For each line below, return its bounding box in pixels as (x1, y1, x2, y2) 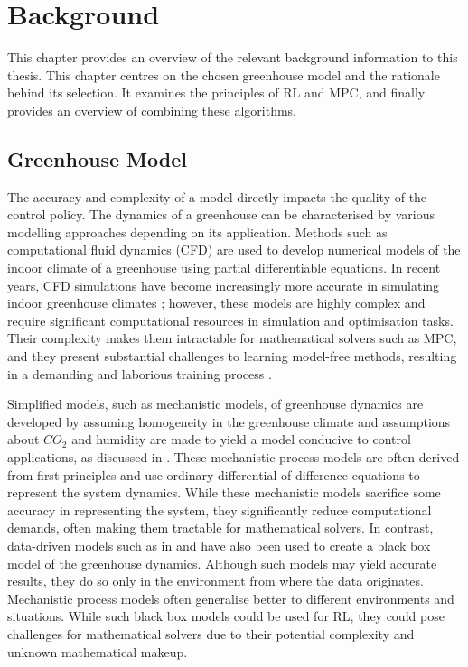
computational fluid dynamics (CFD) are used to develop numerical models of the (7, 240, 461, 259)
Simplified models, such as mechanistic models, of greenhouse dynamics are (7, 394, 424, 413)
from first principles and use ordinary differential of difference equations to (7, 465, 420, 484)
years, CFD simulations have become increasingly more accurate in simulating (7, 275, 440, 294)
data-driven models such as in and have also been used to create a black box (7, 535, 431, 554)
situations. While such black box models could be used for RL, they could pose (7, 607, 445, 625)
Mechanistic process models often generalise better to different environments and (7, 588, 454, 607)
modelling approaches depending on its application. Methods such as (7, 222, 388, 241)
